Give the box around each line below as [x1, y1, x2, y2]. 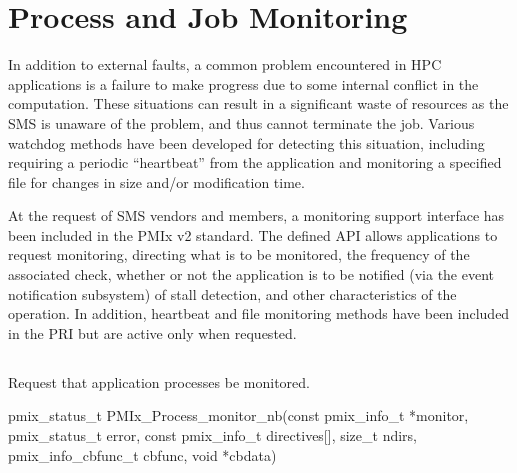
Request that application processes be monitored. [8, 371, 310, 392]
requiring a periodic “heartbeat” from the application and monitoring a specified [8, 152, 502, 173]
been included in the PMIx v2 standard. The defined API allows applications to [8, 224, 498, 245]
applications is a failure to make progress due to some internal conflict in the [8, 73, 479, 94]
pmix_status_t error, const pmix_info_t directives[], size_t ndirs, [8, 425, 418, 446]
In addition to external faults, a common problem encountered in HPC [8, 54, 442, 75]
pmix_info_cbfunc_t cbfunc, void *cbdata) [8, 444, 277, 465]
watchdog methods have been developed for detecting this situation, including [8, 132, 485, 153]
